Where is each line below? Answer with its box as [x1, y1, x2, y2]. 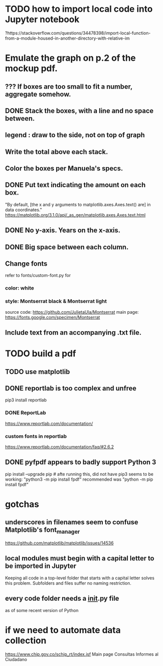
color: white [5, 285, 34, 292]
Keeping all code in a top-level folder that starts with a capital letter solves [5, 575, 155, 581]
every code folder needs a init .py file [5, 594, 119, 603]
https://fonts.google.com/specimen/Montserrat [5, 314, 100, 320]
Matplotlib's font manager [5, 526, 80, 535]
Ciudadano [5, 656, 27, 662]
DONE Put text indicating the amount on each [5, 181, 146, 189]
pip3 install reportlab [5, 397, 47, 403]
